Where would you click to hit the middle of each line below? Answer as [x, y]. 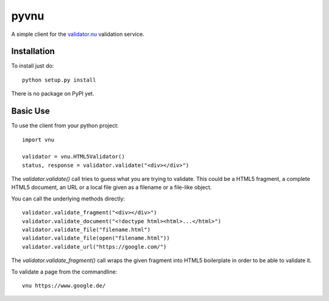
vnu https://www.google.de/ [64, 285]
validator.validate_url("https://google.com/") [94, 246]
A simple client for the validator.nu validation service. [78, 34]
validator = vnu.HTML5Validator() [73, 157]
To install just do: [33, 66]
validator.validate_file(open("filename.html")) [96, 238]
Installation [33, 51]
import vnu [38, 140]
